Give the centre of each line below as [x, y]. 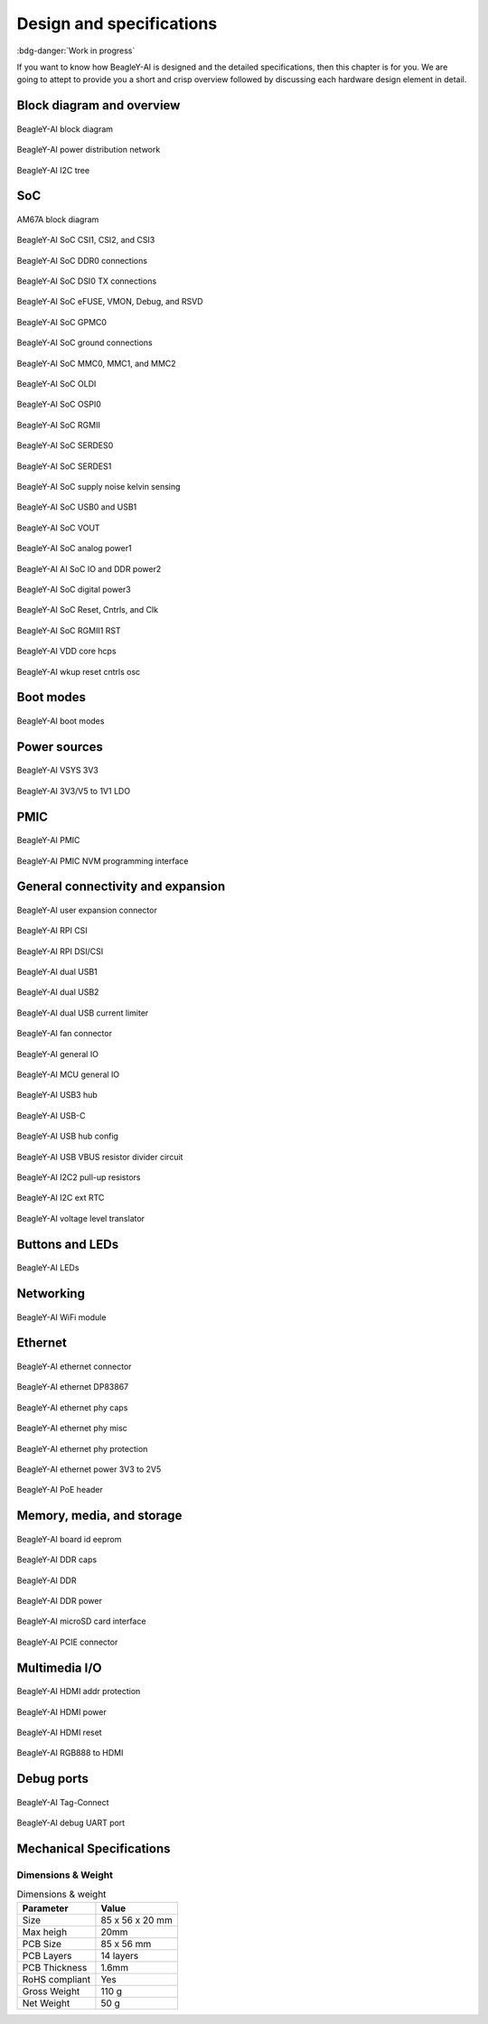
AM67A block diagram [58, 219]
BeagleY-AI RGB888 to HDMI [70, 1753]
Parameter [45, 1908]
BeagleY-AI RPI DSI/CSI [60, 951]
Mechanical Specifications [94, 1848]
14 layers [120, 1955]
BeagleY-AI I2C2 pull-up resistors [79, 1177]
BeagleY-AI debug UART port [71, 1823]
